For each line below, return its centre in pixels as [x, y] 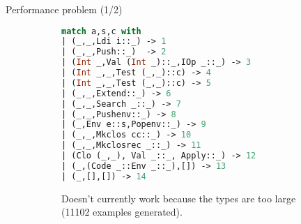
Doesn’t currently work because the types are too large [179, 198]
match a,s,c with [101, 31]
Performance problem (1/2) [64, 9]
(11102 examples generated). [122, 212]
